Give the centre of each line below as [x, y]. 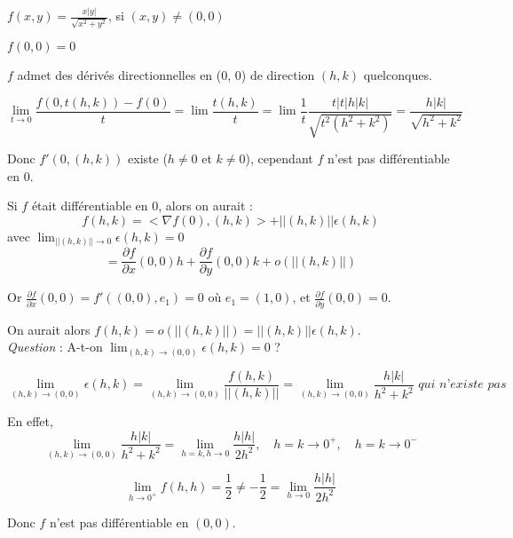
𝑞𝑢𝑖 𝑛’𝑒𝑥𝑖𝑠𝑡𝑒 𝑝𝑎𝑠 [462, 385]
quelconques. [398, 75]
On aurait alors [49, 329]
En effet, [30, 420]
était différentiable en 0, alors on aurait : [142, 206]
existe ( [148, 158]
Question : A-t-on [55, 347]
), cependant [279, 158]
